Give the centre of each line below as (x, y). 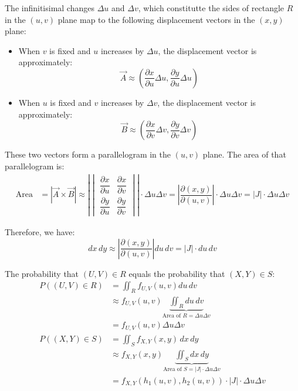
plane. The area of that (244, 154)
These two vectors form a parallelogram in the (88, 154)
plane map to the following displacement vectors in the (156, 19)
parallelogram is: (35, 166)
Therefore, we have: (40, 231)
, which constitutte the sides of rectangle (211, 8)
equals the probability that (177, 273)
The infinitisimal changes (50, 8)
